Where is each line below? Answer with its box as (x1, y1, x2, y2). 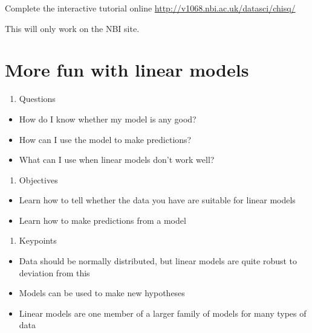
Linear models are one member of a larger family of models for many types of (19, 306, 307, 319)
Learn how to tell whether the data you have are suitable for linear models (19, 194, 296, 206)
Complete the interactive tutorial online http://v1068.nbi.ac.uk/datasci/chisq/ (5, 2, 296, 14)
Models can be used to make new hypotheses (19, 287, 185, 299)
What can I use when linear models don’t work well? (19, 153, 215, 166)
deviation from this (19, 266, 90, 279)
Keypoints (19, 234, 57, 247)
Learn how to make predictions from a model (19, 214, 186, 226)
